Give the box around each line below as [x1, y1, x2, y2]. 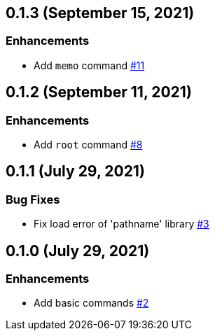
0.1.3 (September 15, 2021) [6, 4, 195, 22]
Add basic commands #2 [34, 297, 149, 309]
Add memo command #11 [34, 59, 145, 71]
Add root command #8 [34, 139, 143, 151]
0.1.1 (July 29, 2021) [6, 162, 145, 181]
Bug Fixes [6, 192, 60, 206]
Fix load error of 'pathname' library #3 [34, 218, 209, 230]
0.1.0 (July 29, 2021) [6, 241, 150, 260]
